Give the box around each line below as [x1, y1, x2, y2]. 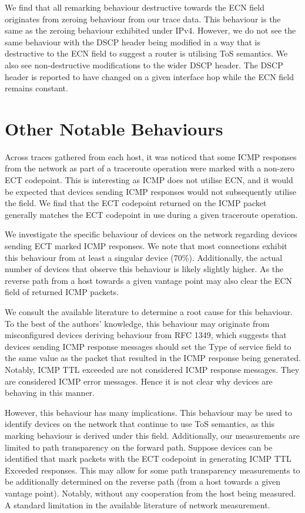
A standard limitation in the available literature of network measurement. [5, 498, 270, 511]
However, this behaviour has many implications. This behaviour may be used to [5, 406, 292, 418]
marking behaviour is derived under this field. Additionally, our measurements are [5, 429, 300, 441]
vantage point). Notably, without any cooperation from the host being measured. [5, 486, 296, 499]
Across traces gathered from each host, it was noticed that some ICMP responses [5, 150, 297, 163]
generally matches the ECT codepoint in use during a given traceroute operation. [5, 208, 298, 220]
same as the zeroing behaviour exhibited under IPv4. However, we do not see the [5, 24, 296, 37]
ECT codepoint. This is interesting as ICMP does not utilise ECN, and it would [5, 174, 293, 186]
